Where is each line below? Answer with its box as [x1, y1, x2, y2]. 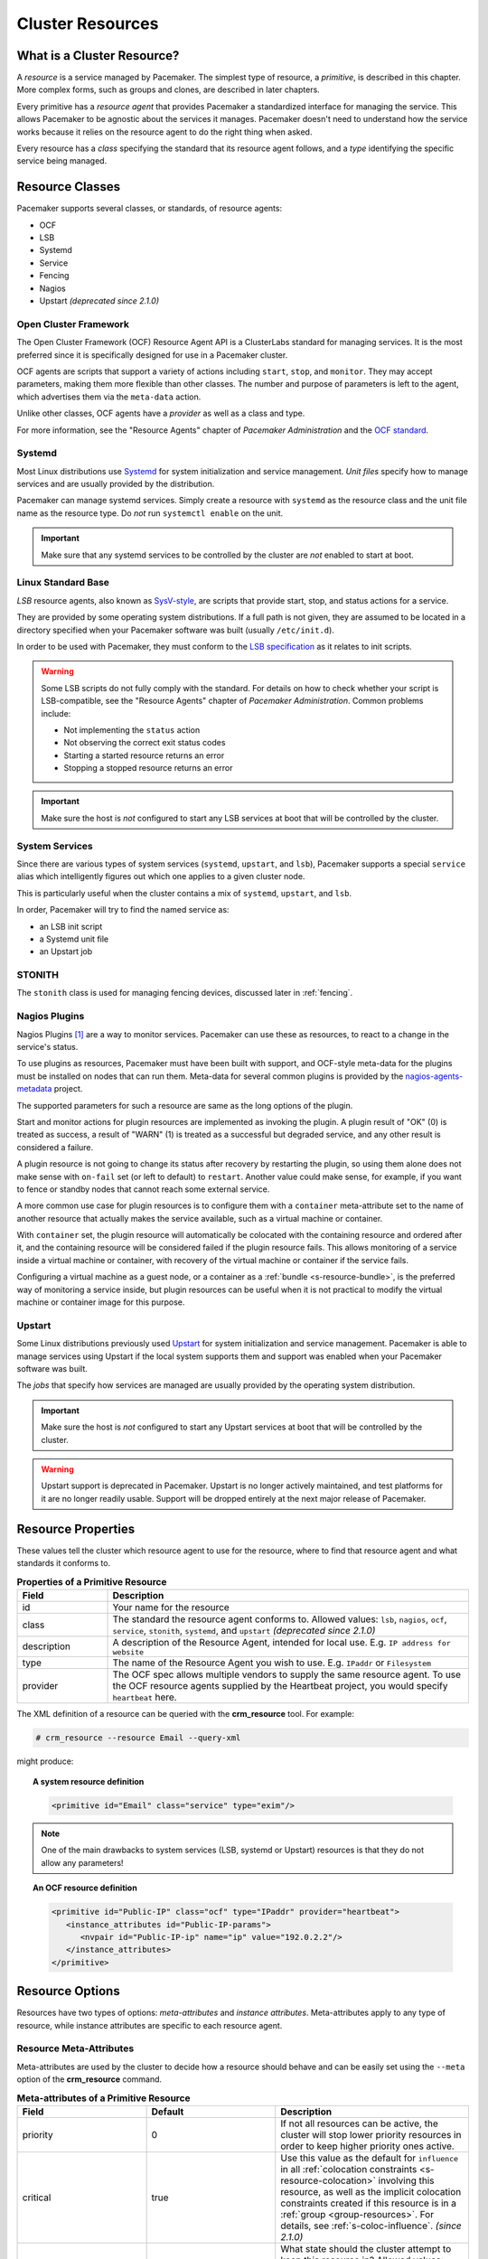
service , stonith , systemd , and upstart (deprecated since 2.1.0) [112, 1624, 376, 1636]
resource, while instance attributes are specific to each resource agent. [16, 2020, 283, 2030]
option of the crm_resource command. [16, 2074, 163, 2085]
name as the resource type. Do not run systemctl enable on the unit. [16, 507, 284, 519]
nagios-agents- [405, 1071, 464, 1082]
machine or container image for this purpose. [16, 1297, 185, 1308]
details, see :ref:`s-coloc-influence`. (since [280, 2219, 463, 2232]
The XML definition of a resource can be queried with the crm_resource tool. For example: [16, 1708, 355, 1719]
